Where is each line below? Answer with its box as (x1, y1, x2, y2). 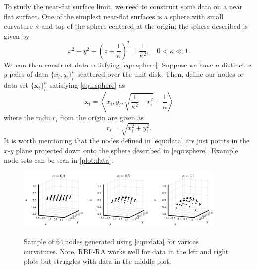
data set (4, 80, 29, 90)
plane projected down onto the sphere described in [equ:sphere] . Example (16, 145, 238, 155)
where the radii (4, 112, 50, 123)
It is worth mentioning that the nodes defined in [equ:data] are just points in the (4, 135, 250, 146)
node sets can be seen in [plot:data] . (4, 155, 113, 165)
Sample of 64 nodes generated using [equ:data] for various (24, 236, 199, 246)
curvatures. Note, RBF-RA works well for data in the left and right (24, 246, 229, 256)
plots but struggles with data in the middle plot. (24, 256, 171, 266)
